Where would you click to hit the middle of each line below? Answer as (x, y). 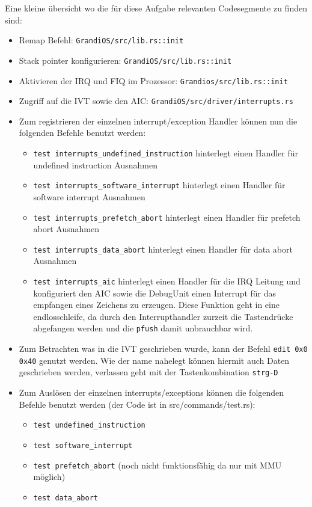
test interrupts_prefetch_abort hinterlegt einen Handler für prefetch (167, 217)
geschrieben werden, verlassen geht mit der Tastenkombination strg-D (148, 372)
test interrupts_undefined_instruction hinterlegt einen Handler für (166, 153)
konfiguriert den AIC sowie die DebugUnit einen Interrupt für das (155, 293)
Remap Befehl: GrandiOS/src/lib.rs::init (101, 40)
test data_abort (66, 498)
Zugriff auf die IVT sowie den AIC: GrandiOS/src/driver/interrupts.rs (156, 101)
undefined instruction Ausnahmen (95, 164)
